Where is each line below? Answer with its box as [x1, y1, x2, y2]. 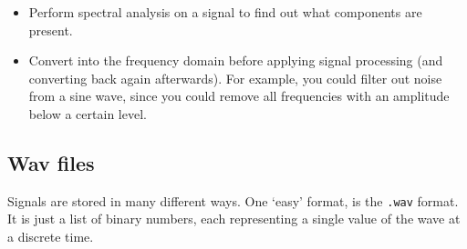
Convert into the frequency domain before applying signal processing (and [28, 51, 443, 70]
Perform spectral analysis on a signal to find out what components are [28, 3, 422, 21]
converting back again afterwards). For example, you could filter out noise [28, 68, 442, 87]
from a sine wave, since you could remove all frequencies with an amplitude [28, 86, 450, 105]
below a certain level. [28, 104, 147, 123]
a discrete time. [7, 227, 94, 246]
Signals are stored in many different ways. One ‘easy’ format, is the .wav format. [7, 191, 459, 210]
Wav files [7, 148, 95, 176]
